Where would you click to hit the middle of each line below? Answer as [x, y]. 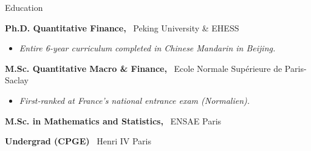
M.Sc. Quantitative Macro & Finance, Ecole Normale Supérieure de [144, 68]
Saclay [17, 80]
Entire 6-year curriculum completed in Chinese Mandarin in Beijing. [147, 48]
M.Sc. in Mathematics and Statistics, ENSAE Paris [113, 120]
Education [24, 7]
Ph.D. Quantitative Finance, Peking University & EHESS [122, 27]
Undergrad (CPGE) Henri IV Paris [78, 141]
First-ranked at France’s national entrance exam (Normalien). [135, 100]
